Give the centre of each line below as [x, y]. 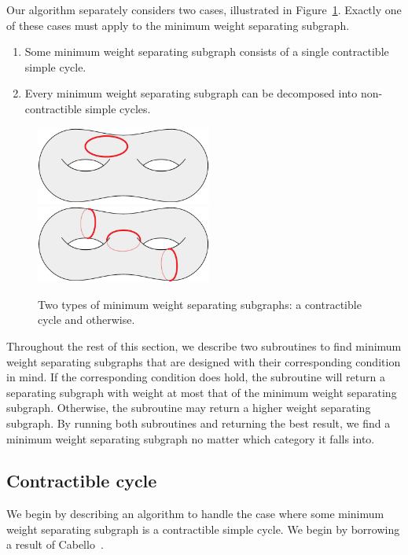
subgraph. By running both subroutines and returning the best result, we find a [198, 423]
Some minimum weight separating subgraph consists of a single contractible [207, 51]
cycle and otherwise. [86, 320]
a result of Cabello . [55, 544]
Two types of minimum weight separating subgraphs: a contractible [200, 304]
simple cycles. [118, 108]
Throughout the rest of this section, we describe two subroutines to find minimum [204, 345]
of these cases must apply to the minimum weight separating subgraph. [178, 25]
